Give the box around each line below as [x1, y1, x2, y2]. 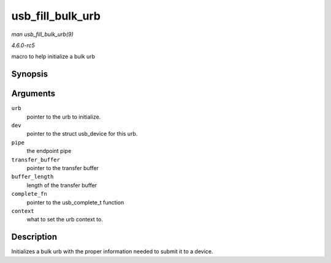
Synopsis [11, 69, 48, 80]
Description [11, 232, 58, 242]
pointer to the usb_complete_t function [26, 199, 124, 206]
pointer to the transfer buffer [26, 164, 99, 171]
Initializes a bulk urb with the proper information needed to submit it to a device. [11, 248, 213, 255]
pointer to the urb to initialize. [26, 113, 101, 120]
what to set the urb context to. [26, 216, 104, 223]
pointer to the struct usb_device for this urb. [26, 130, 138, 138]
